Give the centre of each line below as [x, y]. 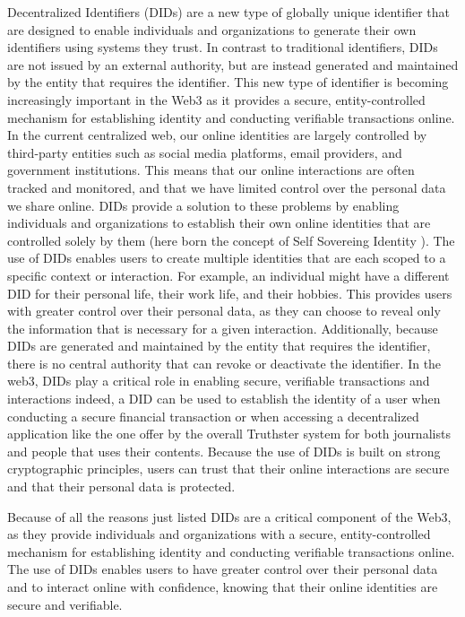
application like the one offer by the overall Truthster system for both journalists [229, 434]
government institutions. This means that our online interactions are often [211, 170]
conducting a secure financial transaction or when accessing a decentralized [213, 416]
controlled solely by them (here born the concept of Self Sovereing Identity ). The [231, 240]
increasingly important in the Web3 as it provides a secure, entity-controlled [216, 99]
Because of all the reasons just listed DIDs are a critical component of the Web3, [229, 516]
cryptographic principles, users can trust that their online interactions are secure [228, 469]
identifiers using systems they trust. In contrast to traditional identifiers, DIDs [223, 47]
